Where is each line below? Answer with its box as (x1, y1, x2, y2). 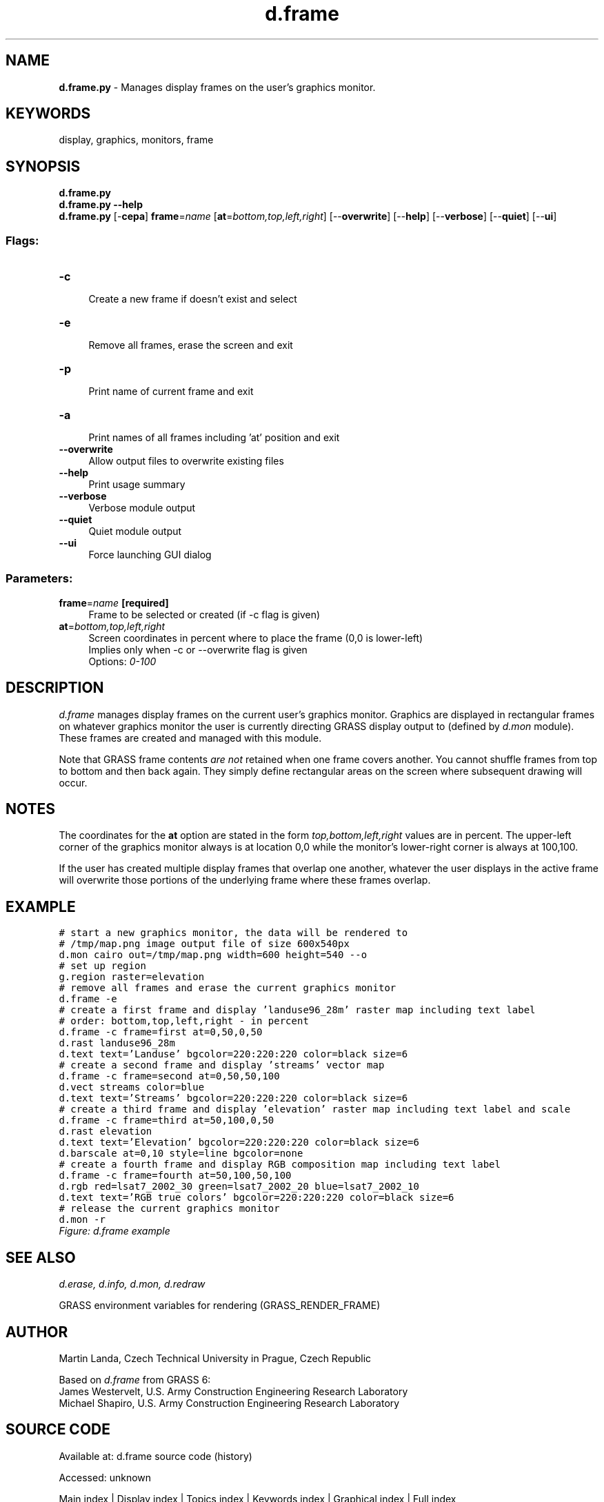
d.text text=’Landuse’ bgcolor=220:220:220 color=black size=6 (59, 1048, 408, 1060)
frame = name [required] (59, 596, 169, 609)
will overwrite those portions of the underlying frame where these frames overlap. (59, 874, 431, 886)
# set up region (59, 960, 146, 972)
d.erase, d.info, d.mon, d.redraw (59, 1278, 205, 1290)
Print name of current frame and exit (88, 385, 254, 398)
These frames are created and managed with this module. (59, 731, 322, 744)
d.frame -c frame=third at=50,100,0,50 (59, 1115, 274, 1126)
